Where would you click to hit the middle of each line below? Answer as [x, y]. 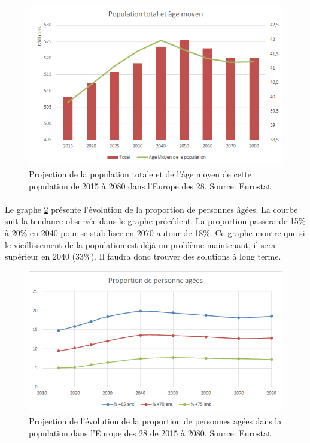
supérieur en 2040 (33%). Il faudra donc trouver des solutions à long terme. [143, 256]
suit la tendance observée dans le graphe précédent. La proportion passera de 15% [155, 221]
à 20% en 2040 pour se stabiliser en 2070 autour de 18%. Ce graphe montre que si [155, 232]
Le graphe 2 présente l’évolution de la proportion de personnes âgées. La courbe [151, 209]
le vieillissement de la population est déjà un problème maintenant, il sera [140, 244]
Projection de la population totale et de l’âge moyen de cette [140, 174]
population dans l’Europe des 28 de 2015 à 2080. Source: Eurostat [150, 433]
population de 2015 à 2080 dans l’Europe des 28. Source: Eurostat [150, 186]
